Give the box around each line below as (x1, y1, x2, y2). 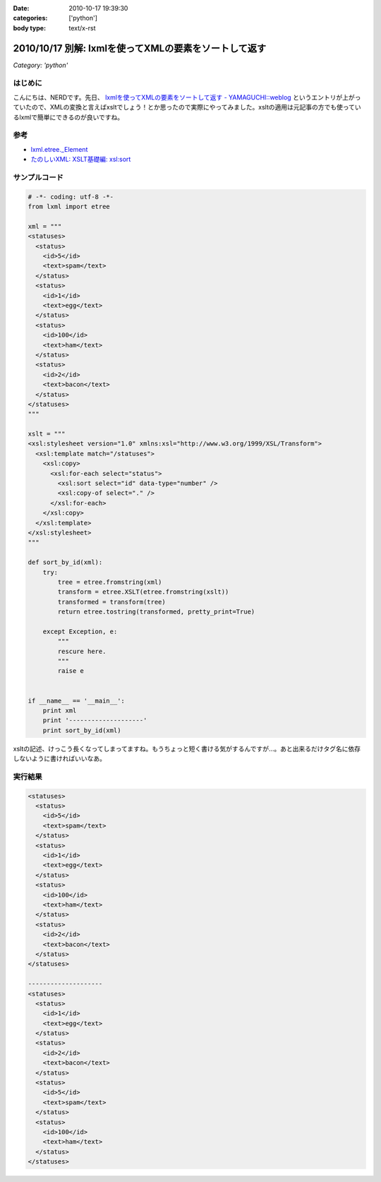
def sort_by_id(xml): (28, 559, 103, 566)
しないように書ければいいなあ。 (13, 754, 106, 763)
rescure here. (57, 647, 107, 655)
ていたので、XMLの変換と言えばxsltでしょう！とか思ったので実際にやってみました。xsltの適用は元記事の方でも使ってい (13, 103, 361, 112)
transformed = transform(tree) (57, 597, 166, 606)
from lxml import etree (28, 203, 111, 211)
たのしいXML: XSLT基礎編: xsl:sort (30, 155, 131, 164)
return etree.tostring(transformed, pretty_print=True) (57, 608, 255, 616)
